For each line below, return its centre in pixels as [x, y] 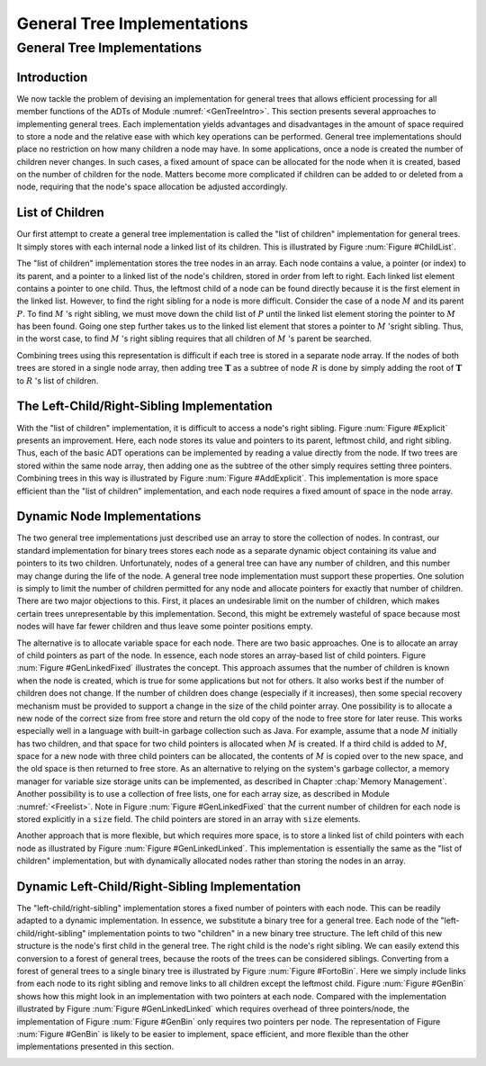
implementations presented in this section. [95, 1047]
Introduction [52, 77]
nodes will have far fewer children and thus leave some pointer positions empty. [165, 627]
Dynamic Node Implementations [109, 516]
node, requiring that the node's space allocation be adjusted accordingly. [152, 187]
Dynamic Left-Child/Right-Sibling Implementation [159, 886]
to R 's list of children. [58, 380]
